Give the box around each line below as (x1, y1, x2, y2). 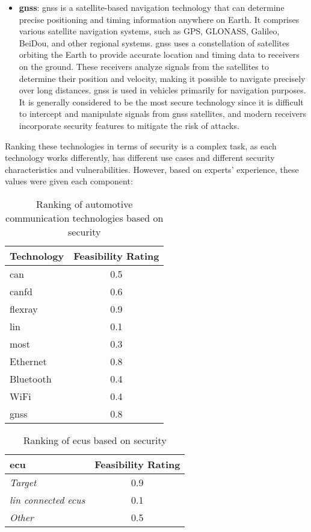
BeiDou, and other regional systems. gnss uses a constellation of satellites (19, 36, 290, 49)
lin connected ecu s (10, 492, 85, 507)
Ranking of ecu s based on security (23, 433, 167, 447)
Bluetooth (10, 371, 52, 386)
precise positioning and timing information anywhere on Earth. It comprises (19, 13, 300, 25)
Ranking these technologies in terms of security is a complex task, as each (5, 139, 277, 152)
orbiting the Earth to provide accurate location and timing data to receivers (19, 48, 300, 61)
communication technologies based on (5, 210, 164, 225)
